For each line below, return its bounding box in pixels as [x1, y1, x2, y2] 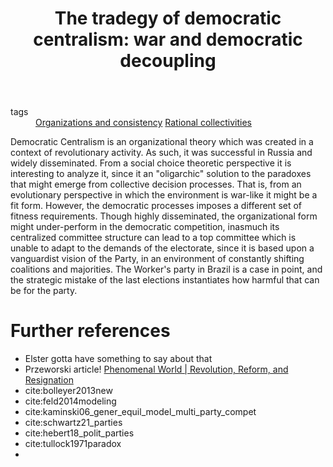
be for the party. [10, 285, 78, 297]
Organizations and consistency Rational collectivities [35, 117, 253, 129]
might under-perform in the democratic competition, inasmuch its [10, 221, 280, 233]
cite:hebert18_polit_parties [24, 427, 135, 439]
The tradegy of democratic [54, 7, 282, 30]
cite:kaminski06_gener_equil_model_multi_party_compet [24, 406, 257, 418]
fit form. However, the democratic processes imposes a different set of [10, 200, 303, 212]
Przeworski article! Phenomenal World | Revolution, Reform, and [24, 363, 289, 376]
